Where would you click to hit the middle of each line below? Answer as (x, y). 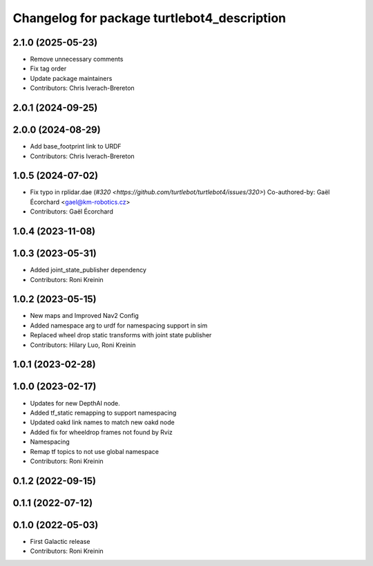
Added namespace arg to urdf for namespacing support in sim (119, 326)
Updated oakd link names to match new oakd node (103, 422)
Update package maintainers (71, 78)
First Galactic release (60, 541)
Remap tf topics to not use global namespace (94, 451)
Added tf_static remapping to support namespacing (103, 413)
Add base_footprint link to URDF (76, 147)
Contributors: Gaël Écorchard (71, 211)
